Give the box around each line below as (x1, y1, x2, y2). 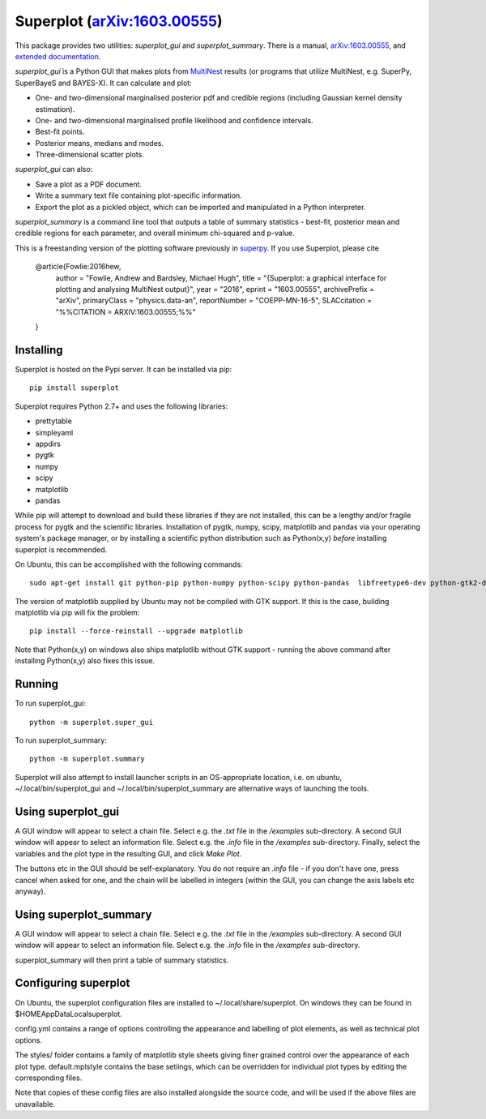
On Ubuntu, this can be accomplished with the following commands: (15, 559, 243, 569)
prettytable (35, 416, 72, 426)
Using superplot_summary (15, 907, 152, 921)
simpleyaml (35, 427, 74, 437)
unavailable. (15, 1099, 56, 1108)
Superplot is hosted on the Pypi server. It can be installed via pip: (15, 365, 232, 375)
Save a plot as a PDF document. (35, 179, 142, 189)
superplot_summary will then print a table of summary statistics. (15, 955, 229, 965)
